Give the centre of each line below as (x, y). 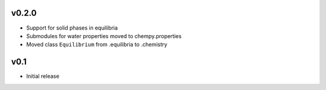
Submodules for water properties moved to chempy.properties (104, 36)
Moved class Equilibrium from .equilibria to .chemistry (97, 45)
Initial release (43, 76)
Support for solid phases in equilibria (72, 28)
